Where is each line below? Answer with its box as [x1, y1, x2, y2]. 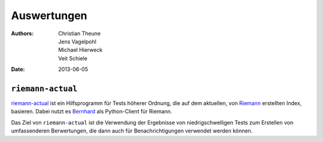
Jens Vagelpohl [58, 38, 97, 45]
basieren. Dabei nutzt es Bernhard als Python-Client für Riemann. [11, 108, 173, 115]
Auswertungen [11, 9, 87, 22]
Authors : [11, 30, 34, 37]
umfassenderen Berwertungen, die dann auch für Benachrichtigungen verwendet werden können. [11, 127, 253, 134]
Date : [11, 66, 25, 73]
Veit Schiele [58, 54, 88, 62]
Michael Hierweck [58, 47, 103, 54]
